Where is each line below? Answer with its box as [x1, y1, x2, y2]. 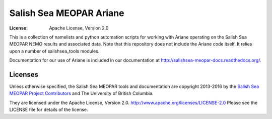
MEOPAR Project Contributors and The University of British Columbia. [9, 90, 154, 96]
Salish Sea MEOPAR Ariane [9, 7, 124, 18]
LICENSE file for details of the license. [9, 106, 88, 112]
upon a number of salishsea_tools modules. [9, 48, 100, 54]
